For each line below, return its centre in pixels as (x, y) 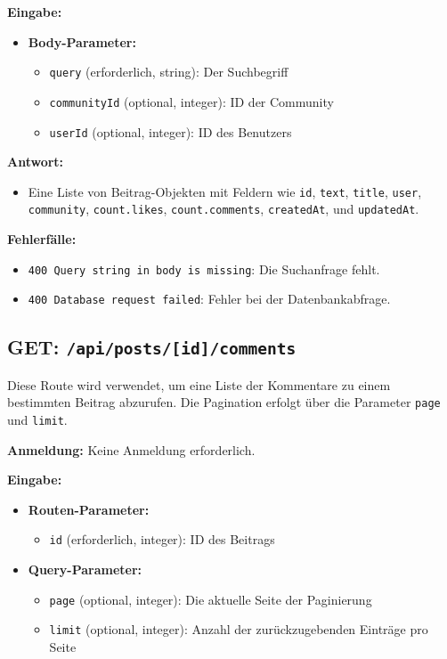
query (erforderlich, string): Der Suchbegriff (169, 72)
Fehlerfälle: (42, 239)
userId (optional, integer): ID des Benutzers (171, 131)
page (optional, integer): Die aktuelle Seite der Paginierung (211, 599)
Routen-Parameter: (89, 509)
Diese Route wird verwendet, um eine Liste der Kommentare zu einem (199, 384)
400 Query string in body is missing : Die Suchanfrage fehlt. (204, 268)
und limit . (37, 419)
